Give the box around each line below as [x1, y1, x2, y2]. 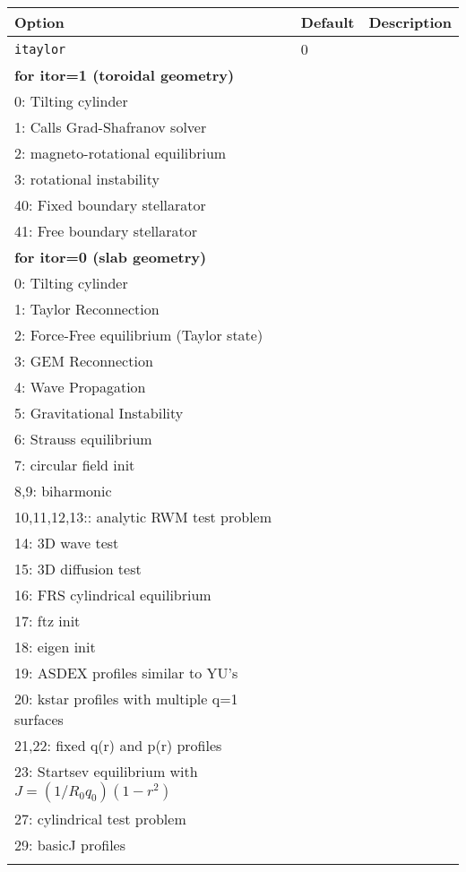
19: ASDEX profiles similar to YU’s [14, 662, 238, 683]
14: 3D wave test [14, 532, 119, 553]
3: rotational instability [14, 168, 160, 189]
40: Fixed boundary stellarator [14, 194, 206, 215]
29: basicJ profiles [14, 834, 126, 855]
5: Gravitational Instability [14, 402, 184, 423]
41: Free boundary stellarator [14, 220, 198, 241]
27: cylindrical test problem [14, 808, 186, 829]
